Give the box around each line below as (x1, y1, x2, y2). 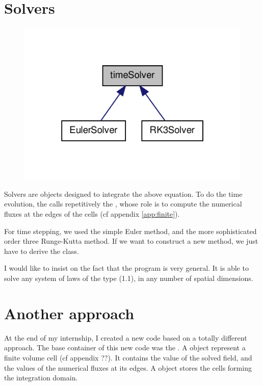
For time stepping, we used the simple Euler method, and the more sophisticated (4, 225, 257, 236)
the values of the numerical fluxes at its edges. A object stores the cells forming (4, 362, 252, 373)
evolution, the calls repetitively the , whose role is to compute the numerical (4, 198, 242, 209)
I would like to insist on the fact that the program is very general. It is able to (4, 263, 249, 273)
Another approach (4, 302, 135, 323)
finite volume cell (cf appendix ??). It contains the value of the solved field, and (4, 352, 252, 363)
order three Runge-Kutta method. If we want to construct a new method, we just (4, 236, 258, 246)
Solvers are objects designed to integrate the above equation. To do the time (4, 188, 243, 199)
